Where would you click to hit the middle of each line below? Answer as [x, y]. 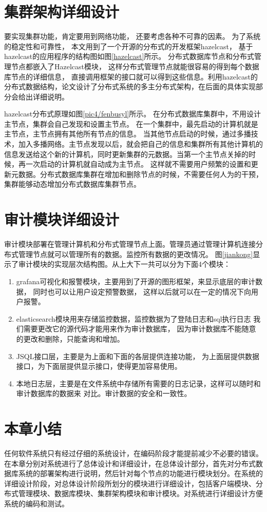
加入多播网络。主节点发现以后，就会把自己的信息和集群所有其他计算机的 [140, 144]
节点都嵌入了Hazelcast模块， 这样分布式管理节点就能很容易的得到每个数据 [135, 66]
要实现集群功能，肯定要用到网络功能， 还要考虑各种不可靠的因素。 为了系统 [132, 36]
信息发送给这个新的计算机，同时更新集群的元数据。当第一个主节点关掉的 [126, 154]
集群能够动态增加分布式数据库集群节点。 [72, 184]
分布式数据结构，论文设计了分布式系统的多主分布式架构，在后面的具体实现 [130, 86]
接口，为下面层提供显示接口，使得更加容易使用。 [99, 366]
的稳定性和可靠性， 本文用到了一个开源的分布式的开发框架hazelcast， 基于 [129, 46]
